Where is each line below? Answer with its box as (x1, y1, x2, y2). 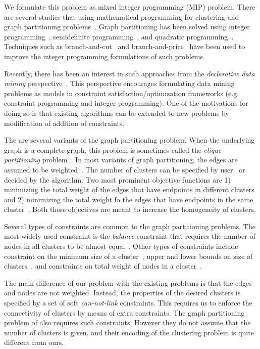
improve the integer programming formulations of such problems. (4, 51, 205, 61)
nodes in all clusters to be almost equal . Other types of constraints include (4, 241, 238, 251)
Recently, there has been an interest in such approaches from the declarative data (4, 68, 255, 78)
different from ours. (4, 337, 64, 347)
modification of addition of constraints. (4, 117, 125, 128)
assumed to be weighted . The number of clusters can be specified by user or (4, 164, 245, 174)
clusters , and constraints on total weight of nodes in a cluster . (4, 260, 202, 271)
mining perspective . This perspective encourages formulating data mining (4, 78, 235, 89)
